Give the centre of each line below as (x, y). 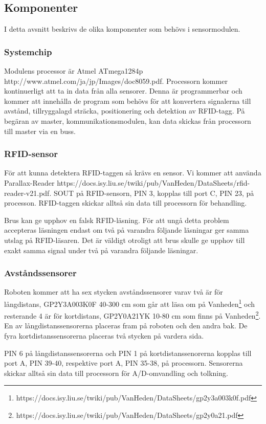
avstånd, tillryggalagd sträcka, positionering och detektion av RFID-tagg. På (125, 111)
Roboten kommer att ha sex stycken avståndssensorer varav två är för (114, 292)
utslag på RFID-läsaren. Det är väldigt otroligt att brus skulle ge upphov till (125, 240)
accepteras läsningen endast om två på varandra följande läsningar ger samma (127, 230)
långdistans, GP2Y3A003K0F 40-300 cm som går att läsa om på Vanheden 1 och (130, 303)
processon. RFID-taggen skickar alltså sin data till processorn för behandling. (126, 203)
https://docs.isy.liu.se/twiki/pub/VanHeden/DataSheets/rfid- (153, 182)
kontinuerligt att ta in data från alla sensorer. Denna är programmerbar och (123, 91)
